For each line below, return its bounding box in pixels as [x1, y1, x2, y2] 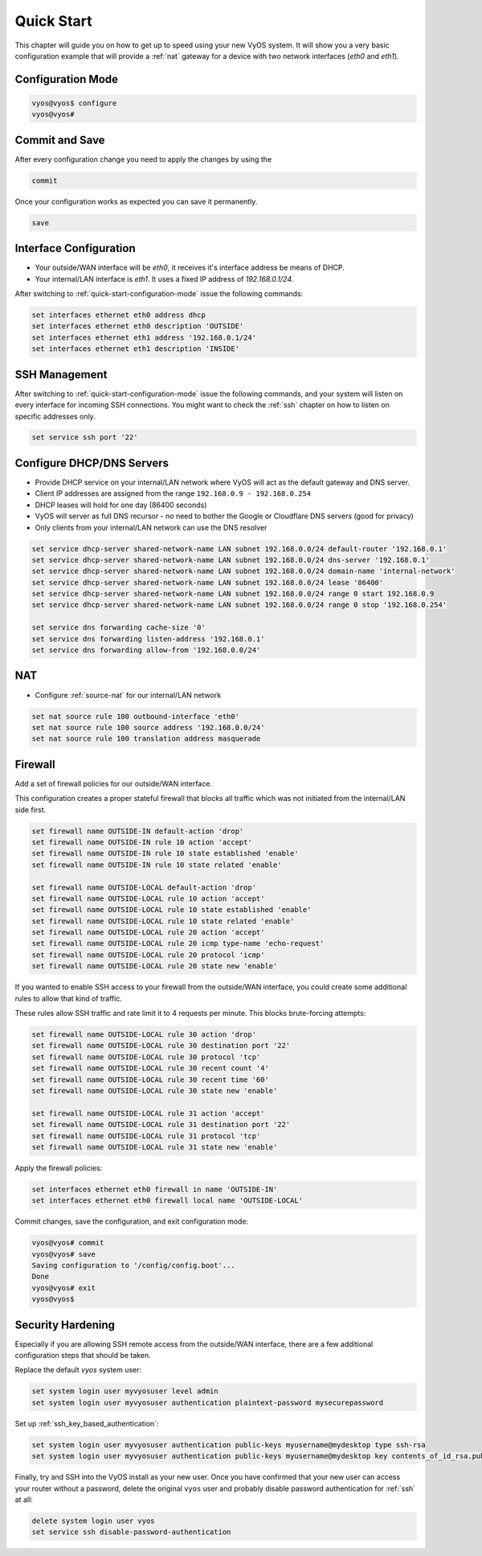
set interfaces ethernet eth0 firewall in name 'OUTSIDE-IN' [31, 1184, 278, 1194]
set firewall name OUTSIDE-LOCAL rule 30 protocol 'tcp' [31, 1052, 261, 1062]
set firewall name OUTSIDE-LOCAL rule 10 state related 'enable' [31, 916, 295, 926]
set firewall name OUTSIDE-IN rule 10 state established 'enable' [31, 849, 299, 858]
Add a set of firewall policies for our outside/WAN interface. [14, 778, 213, 788]
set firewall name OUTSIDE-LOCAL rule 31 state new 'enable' [31, 1142, 278, 1151]
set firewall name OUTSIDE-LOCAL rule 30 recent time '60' [31, 1075, 269, 1084]
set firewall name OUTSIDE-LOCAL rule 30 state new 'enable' [31, 1086, 278, 1095]
